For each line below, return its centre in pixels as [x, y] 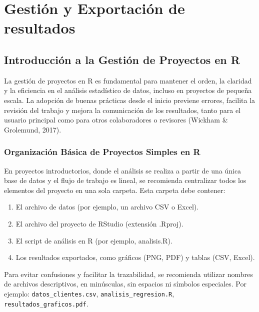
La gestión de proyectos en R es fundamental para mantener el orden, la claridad [128, 80]
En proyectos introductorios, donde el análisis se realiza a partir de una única [123, 170]
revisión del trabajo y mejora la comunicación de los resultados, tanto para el [122, 110]
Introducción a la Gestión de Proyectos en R [122, 59]
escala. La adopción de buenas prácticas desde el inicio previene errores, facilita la [130, 100]
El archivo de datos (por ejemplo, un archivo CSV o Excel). [107, 207]
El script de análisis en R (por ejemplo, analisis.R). [94, 240]
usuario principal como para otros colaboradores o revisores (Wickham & [116, 120]
